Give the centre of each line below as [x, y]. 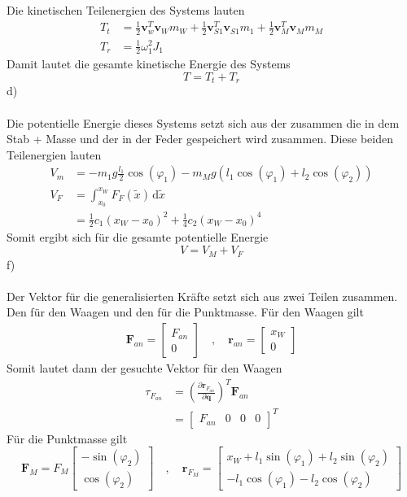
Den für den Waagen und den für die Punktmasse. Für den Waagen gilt [185, 312]
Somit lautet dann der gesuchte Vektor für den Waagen [144, 367]
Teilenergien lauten [54, 154]
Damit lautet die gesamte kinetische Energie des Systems [149, 64]
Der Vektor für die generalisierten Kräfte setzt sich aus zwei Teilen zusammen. [202, 296]
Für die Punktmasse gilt [67, 438]
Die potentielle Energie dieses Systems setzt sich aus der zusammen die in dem [203, 122]
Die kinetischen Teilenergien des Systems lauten [126, 10]
